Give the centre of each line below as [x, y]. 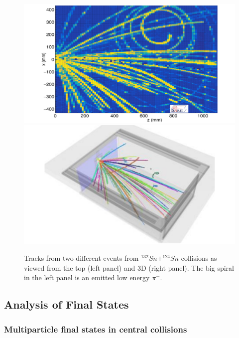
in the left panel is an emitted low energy [87, 277]
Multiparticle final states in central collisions [96, 329]
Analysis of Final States [66, 304]
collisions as [199, 258]
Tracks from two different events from [81, 258]
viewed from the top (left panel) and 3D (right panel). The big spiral [129, 267]
